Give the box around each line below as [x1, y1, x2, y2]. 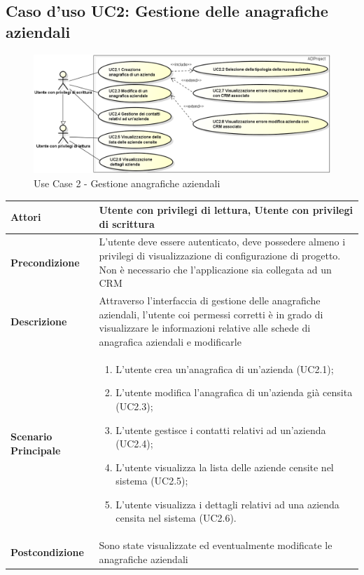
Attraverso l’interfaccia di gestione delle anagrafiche [99, 293, 321, 308]
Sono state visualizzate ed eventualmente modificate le [99, 538, 332, 553]
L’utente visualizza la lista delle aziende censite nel [115, 459, 334, 474]
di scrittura [99, 216, 155, 231]
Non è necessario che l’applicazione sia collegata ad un [99, 262, 332, 276]
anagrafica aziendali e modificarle [99, 334, 241, 349]
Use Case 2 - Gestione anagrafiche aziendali [34, 175, 220, 190]
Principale [10, 442, 61, 457]
